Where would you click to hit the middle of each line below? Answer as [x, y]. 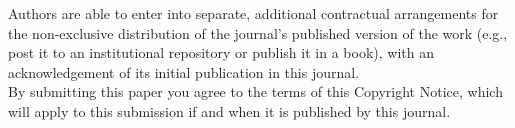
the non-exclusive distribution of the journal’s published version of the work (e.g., [258, 32]
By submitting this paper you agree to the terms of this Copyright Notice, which [255, 91]
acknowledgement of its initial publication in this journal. [184, 71]
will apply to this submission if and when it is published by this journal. [229, 110]
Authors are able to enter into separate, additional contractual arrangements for [253, 13]
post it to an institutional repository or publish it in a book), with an [221, 52]
